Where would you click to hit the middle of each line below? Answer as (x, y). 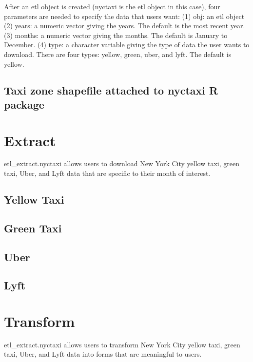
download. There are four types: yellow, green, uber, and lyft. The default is (118, 54)
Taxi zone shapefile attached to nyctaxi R (111, 90)
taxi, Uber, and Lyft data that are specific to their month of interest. (107, 173)
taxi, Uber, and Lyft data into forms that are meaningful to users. (103, 354)
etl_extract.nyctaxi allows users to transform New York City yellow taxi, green (122, 344)
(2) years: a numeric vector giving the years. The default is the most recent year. (125, 26)
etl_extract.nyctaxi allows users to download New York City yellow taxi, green (122, 163)
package (24, 104)
